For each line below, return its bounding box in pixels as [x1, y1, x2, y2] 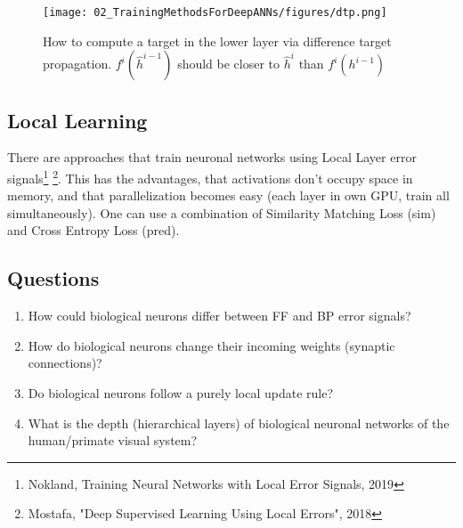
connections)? [28, 353, 102, 372]
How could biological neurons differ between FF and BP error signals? [28, 306, 411, 325]
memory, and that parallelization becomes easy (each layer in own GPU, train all [7, 186, 450, 205]
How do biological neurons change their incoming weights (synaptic [28, 336, 395, 354]
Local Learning [7, 106, 148, 134]
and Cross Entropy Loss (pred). [7, 221, 180, 240]
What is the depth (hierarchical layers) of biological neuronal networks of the [28, 413, 450, 432]
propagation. [43, 54, 112, 73]
